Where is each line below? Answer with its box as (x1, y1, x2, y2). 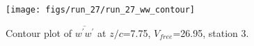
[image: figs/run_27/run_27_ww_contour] (6, 5, 196, 15)
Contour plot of (6, 25, 72, 40)
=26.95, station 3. (173, 25, 249, 40)
